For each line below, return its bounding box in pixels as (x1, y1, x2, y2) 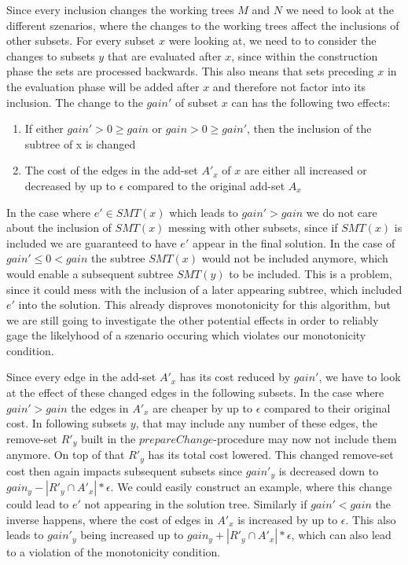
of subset (175, 94, 219, 110)
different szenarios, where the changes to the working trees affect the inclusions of (6, 17, 399, 33)
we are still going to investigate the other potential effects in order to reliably (6, 311, 379, 328)
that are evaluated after (107, 47, 222, 64)
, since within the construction (231, 47, 378, 64)
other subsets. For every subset (6, 32, 156, 49)
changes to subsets (6, 47, 95, 64)
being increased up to (80, 526, 184, 543)
